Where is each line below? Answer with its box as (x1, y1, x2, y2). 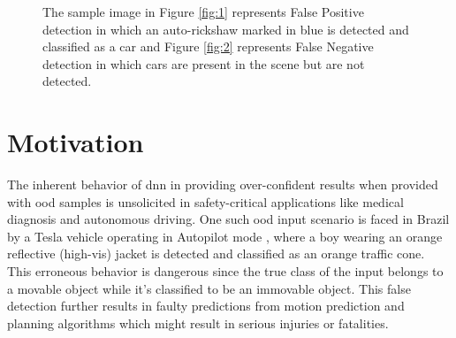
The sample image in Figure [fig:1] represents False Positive (42, 3, 364, 20)
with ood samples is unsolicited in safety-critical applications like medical (7, 192, 404, 211)
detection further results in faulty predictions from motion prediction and (7, 296, 405, 315)
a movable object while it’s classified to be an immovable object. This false (7, 279, 411, 297)
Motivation (7, 124, 144, 160)
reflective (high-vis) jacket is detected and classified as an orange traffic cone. (7, 244, 425, 263)
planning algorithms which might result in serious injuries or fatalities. (7, 313, 389, 332)
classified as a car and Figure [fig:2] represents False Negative (42, 37, 374, 56)
